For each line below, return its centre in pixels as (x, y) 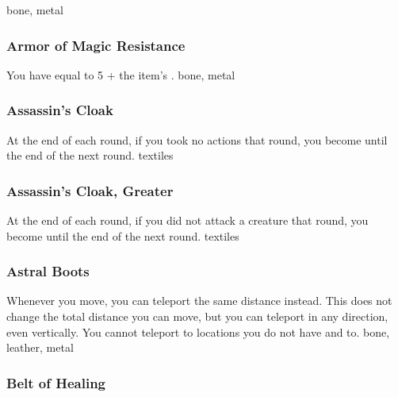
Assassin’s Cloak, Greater (90, 190)
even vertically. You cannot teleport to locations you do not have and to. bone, (198, 331)
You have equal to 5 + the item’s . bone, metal (121, 74)
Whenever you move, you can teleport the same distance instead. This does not (199, 301)
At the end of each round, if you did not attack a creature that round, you (188, 220)
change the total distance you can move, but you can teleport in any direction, (197, 316)
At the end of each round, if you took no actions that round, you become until (197, 139)
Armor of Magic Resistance (96, 45)
